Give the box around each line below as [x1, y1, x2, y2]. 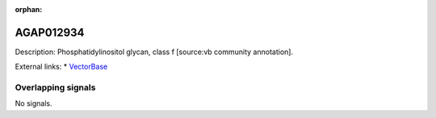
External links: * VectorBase [15, 61, 108, 72]
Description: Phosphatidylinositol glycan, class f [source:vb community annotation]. [15, 47, 294, 57]
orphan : [15, 5, 43, 14]
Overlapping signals [15, 82, 96, 93]
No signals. [15, 99, 52, 108]
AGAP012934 [15, 25, 85, 40]
